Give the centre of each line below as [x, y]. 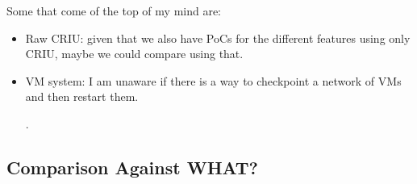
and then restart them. [82, 96]
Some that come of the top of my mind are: [114, 10]
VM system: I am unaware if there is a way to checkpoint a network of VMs [213, 80]
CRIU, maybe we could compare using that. [134, 54]
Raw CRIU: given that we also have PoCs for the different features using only [218, 38]
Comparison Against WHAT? [132, 167]
